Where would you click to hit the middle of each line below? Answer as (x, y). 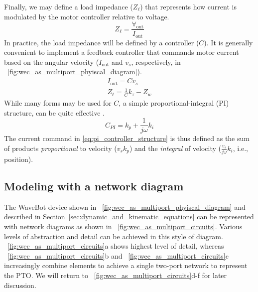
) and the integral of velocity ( (175, 148)
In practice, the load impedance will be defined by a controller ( (102, 42)
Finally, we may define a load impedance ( (68, 6)
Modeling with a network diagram (94, 186)
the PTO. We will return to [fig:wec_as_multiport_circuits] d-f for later (116, 275)
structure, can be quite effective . (54, 112)
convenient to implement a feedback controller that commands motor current (122, 52)
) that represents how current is (188, 6)
